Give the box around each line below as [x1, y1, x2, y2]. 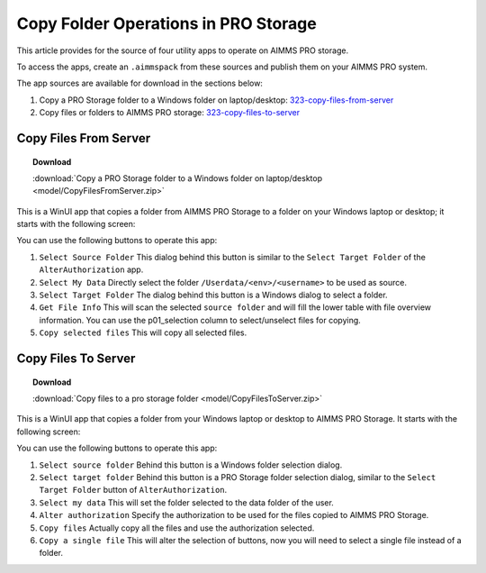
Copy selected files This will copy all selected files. [39, 327, 247, 338]
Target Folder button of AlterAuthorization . [39, 485, 228, 496]
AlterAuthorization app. [39, 264, 144, 275]
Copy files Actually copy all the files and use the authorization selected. [39, 523, 315, 533]
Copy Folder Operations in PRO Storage [16, 14, 317, 33]
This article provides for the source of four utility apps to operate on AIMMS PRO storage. [16, 45, 349, 56]
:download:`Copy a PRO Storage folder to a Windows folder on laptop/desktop [32, 172, 323, 184]
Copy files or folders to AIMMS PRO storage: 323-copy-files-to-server [39, 107, 301, 118]
